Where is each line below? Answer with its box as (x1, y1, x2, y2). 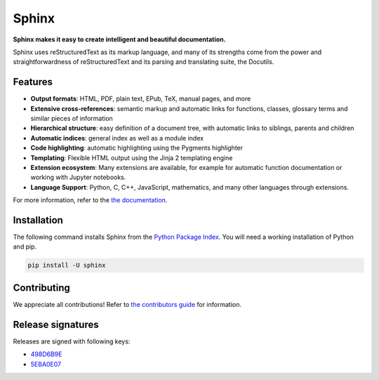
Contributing (13, 282, 70, 294)
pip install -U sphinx (27, 261, 106, 270)
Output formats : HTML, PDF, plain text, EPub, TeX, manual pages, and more (30, 95, 251, 103)
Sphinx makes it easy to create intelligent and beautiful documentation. (13, 35, 226, 44)
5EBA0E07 (30, 360, 62, 368)
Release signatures (13, 318, 99, 330)
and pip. (13, 242, 37, 251)
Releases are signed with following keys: (13, 337, 131, 346)
